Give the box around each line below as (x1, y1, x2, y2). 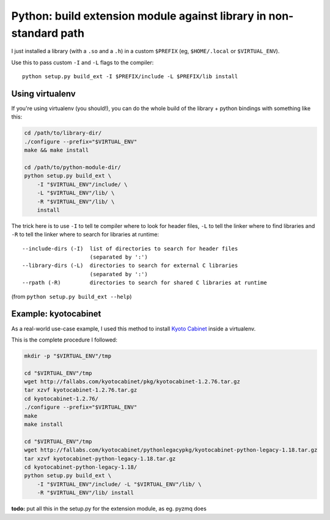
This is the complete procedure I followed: (11, 336, 117, 343)
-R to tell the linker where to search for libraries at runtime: (11, 231, 159, 238)
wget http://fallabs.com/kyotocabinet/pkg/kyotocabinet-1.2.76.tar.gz (24, 378, 241, 385)
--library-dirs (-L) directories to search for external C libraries (22, 262, 238, 269)
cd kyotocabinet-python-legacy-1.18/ (24, 464, 137, 471)
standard (11, 26, 59, 40)
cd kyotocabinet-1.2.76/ (24, 395, 99, 402)
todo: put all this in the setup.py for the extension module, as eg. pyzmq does (11, 505, 207, 513)
